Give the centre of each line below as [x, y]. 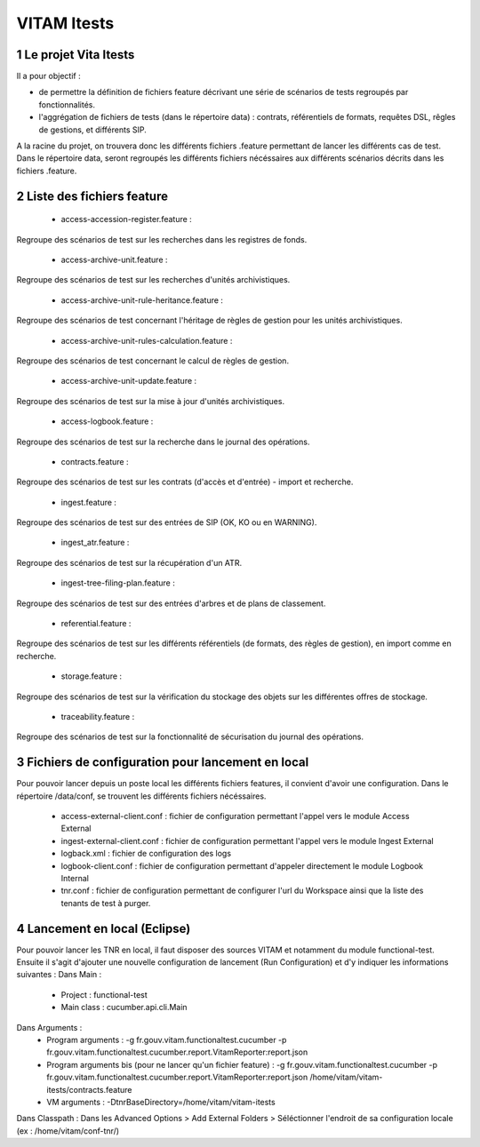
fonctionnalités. [67, 104]
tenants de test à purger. [106, 903]
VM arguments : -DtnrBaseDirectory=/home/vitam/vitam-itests [161, 1102]
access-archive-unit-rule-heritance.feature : [142, 300]
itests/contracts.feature [89, 1089]
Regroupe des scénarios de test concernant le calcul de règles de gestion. [152, 361]
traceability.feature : [98, 716]
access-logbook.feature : [107, 421]
